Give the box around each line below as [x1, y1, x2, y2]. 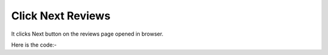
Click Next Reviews [11, 9, 111, 22]
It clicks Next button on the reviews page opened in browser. [11, 30, 164, 37]
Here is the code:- [11, 41, 57, 48]
